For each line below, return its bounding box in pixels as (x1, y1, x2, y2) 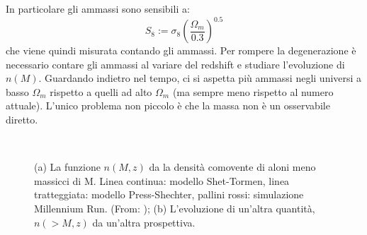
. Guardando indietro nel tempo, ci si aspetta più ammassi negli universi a (38, 71, 362, 85)
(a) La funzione (34, 159, 101, 174)
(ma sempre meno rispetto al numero (172, 84, 334, 99)
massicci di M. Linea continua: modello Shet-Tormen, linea (34, 173, 290, 188)
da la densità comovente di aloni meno (149, 159, 316, 174)
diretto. (6, 112, 38, 127)
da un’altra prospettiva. (92, 215, 196, 229)
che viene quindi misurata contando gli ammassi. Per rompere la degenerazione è (6, 43, 356, 58)
